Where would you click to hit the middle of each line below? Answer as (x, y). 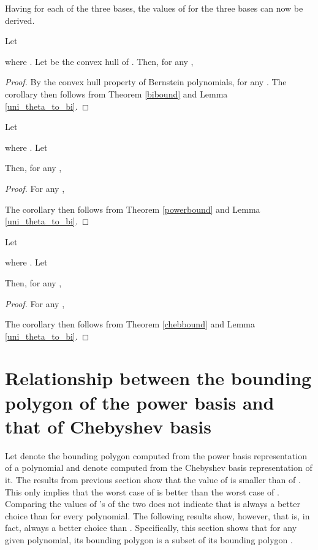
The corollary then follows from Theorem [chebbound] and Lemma (130, 324)
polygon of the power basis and (140, 402)
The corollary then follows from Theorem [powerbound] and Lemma (133, 209)
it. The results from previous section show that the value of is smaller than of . (153, 479)
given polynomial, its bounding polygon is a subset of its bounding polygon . (149, 539)
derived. (20, 20)
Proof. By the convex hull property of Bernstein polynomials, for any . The (146, 82)
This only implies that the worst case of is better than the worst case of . (142, 491)
